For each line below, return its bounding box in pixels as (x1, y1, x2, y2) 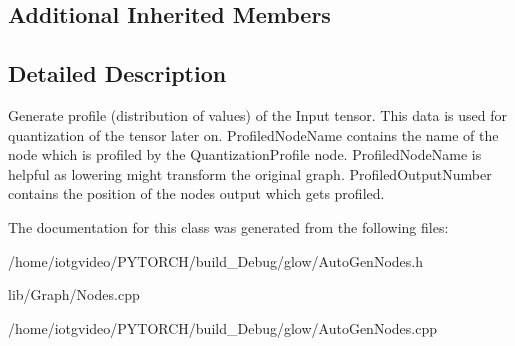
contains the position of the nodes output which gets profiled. (8, 183, 385, 204)
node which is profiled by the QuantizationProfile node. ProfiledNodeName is (8, 144, 482, 165)
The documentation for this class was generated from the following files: (8, 216, 449, 237)
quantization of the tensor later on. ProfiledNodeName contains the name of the (8, 124, 499, 145)
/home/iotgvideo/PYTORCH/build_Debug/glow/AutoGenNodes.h (8, 250, 423, 271)
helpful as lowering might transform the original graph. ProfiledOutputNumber (8, 163, 492, 184)
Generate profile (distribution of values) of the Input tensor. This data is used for (8, 104, 507, 125)
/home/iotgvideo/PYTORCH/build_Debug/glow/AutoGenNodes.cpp (8, 317, 437, 338)
